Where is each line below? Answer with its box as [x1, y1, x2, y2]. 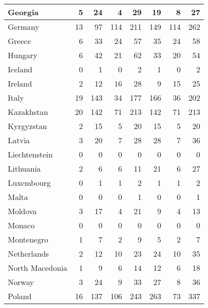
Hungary [8, 49, 38, 61]
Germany [8, 21, 40, 32]
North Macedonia [8, 262, 67, 273]
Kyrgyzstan [8, 120, 47, 132]
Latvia [8, 134, 30, 146]
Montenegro [8, 234, 48, 245]
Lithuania [8, 163, 41, 174]
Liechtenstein [8, 149, 53, 160]
